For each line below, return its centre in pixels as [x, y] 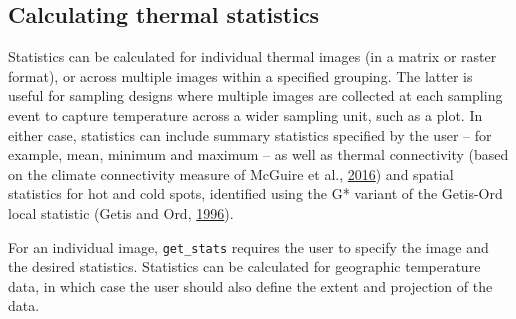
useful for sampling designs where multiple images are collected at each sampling [255, 95]
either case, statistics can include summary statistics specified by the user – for [250, 134]
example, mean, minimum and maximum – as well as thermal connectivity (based [258, 154]
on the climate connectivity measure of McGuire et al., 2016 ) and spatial [231, 173]
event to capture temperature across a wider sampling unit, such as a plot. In [245, 114]
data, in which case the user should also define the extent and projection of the [250, 285]
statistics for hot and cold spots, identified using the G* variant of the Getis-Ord [255, 193]
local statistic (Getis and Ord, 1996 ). [121, 212]
